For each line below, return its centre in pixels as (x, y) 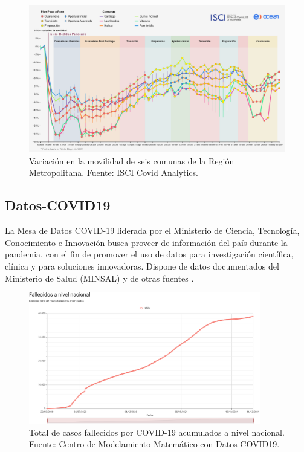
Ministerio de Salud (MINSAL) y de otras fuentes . (99, 278)
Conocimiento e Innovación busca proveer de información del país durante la (146, 242)
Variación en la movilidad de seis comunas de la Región (132, 160)
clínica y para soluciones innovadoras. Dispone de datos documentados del (142, 266)
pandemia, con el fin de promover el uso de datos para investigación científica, (149, 254)
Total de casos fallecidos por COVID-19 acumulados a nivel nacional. (157, 432)
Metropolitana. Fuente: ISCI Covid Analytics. (114, 173)
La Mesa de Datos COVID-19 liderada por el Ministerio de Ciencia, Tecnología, (152, 231)
